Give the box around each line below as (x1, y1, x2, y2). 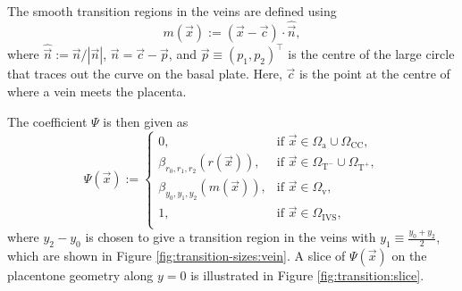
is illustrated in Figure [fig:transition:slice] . (190, 266, 424, 285)
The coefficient (7, 112, 88, 130)
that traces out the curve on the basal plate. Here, (7, 64, 282, 83)
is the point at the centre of (298, 64, 450, 83)
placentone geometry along (7, 266, 154, 285)
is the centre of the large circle (288, 45, 455, 63)
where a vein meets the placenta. (7, 82, 187, 101)
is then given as (103, 112, 189, 130)
